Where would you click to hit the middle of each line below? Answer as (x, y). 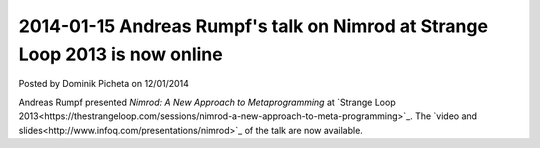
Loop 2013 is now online (121, 54)
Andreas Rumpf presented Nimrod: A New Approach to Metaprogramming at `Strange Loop (207, 102)
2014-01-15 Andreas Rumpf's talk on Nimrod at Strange (253, 26)
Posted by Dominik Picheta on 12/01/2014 (104, 84)
